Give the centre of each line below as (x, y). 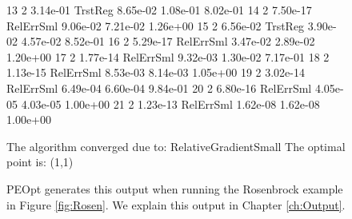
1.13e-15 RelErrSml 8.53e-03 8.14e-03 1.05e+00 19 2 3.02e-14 (156, 72)
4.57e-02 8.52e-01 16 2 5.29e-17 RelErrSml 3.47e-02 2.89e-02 (168, 41)
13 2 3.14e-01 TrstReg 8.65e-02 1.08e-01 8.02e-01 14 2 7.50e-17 (159, 10)
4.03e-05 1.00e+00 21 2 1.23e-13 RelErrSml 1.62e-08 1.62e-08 (170, 104)
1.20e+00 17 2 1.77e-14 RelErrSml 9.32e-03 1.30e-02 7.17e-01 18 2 (168, 56)
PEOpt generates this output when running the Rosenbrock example (175, 188)
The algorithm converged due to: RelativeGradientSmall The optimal (176, 146)
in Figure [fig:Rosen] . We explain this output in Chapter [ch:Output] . (176, 204)
